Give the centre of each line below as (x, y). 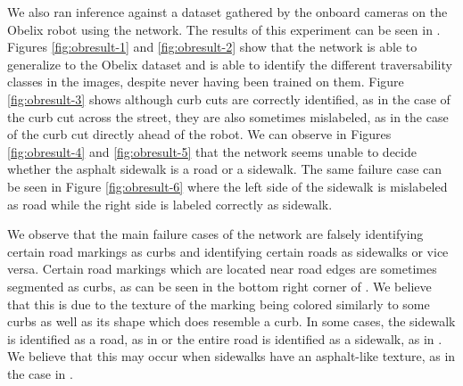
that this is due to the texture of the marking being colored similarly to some (219, 304)
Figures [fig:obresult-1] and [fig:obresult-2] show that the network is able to (212, 47)
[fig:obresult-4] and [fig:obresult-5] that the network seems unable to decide (212, 151)
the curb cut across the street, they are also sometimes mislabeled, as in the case (228, 116)
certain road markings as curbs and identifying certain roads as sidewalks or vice (228, 251)
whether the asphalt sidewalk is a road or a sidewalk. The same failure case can (225, 169)
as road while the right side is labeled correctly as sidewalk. (170, 204)
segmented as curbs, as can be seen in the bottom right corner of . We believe (219, 286)
